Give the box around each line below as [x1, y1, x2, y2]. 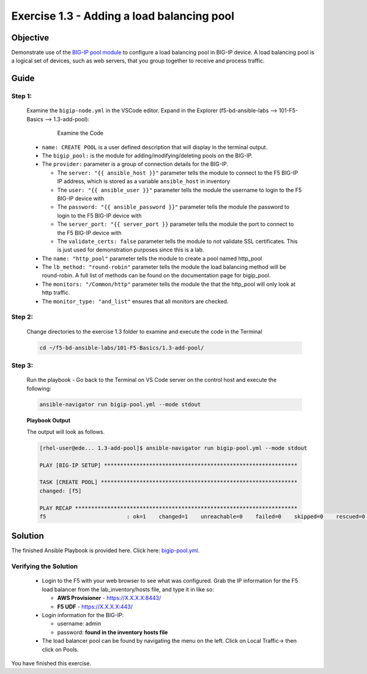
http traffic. [42, 289, 70, 296]
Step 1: [11, 92, 32, 100]
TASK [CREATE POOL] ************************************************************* [39, 479, 298, 486]
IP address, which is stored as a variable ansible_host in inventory [57, 178, 231, 185]
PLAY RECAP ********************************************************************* [39, 504, 298, 511]
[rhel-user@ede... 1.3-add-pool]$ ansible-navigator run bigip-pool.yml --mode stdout [39, 444, 308, 451]
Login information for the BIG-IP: [42, 611, 124, 618]
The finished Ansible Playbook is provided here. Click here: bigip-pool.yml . [11, 547, 200, 554]
